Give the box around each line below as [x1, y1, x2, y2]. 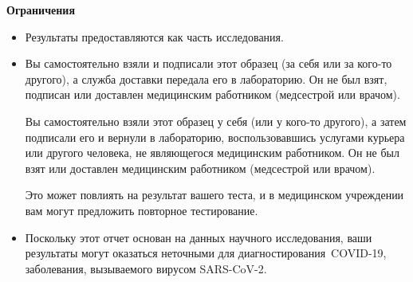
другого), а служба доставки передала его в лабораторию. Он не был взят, [25, 70, 387, 87]
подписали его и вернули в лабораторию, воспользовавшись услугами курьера [25, 128, 405, 145]
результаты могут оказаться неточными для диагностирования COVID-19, [25, 245, 387, 261]
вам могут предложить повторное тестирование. [25, 202, 258, 218]
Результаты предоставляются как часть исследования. [25, 28, 284, 45]
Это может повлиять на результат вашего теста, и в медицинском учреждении [25, 186, 404, 203]
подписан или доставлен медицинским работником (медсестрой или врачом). [25, 86, 400, 103]
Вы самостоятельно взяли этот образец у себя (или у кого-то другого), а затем [25, 112, 407, 129]
